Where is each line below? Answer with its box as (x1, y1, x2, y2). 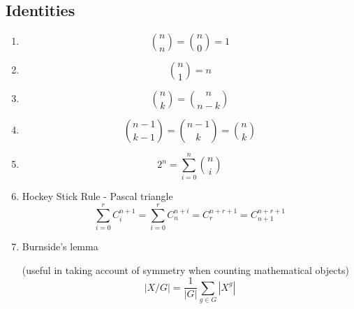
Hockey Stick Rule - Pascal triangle (22, 189, 173, 203)
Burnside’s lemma (22, 239, 98, 254)
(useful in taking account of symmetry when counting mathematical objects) (22, 262, 349, 277)
